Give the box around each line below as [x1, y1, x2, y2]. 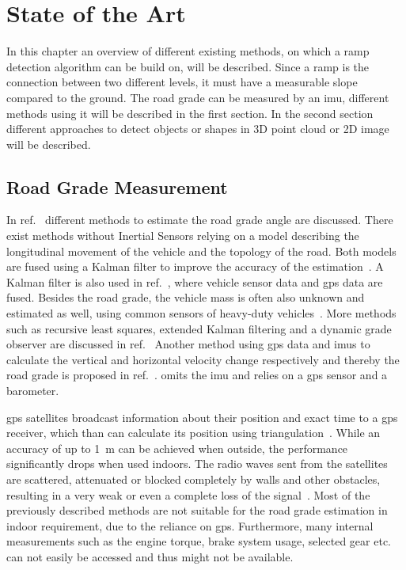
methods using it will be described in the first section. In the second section [6, 104, 374, 121]
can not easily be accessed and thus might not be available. [6, 548, 294, 564]
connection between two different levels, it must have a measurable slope [6, 74, 358, 90]
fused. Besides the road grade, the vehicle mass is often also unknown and [6, 289, 365, 306]
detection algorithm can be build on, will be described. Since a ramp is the [6, 58, 370, 74]
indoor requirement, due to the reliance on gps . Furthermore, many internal [6, 517, 374, 534]
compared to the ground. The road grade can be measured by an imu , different [6, 89, 389, 105]
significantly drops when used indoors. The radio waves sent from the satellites [6, 455, 388, 472]
